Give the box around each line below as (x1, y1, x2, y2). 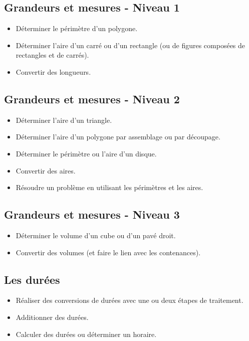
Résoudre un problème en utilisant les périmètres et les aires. (16, 182, 203, 193)
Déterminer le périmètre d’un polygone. (16, 23, 138, 34)
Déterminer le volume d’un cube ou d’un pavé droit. (16, 230, 176, 240)
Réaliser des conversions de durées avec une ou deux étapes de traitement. (16, 295, 243, 305)
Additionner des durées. (16, 311, 89, 322)
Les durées (4, 271, 60, 287)
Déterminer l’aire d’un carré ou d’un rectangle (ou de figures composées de (16, 40, 245, 50)
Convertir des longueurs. (16, 66, 91, 77)
